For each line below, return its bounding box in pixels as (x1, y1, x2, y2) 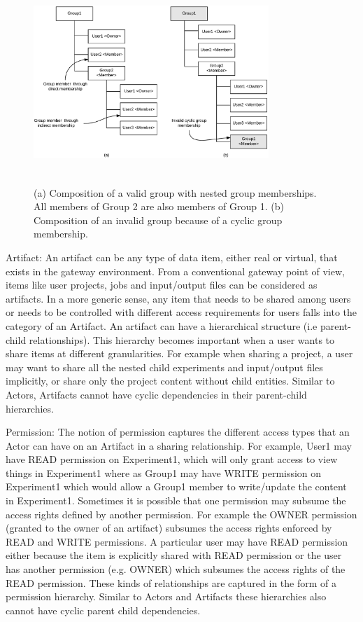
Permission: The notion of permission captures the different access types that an (6, 424, 350, 439)
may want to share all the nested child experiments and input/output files (6, 359, 323, 374)
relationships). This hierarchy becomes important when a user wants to (29, 332, 335, 347)
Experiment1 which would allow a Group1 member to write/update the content (6, 479, 347, 494)
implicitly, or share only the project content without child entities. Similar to (6, 373, 335, 388)
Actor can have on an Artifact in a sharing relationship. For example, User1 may (6, 438, 352, 452)
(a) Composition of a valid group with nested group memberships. (34, 185, 317, 200)
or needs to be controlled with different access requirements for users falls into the (6, 305, 357, 319)
